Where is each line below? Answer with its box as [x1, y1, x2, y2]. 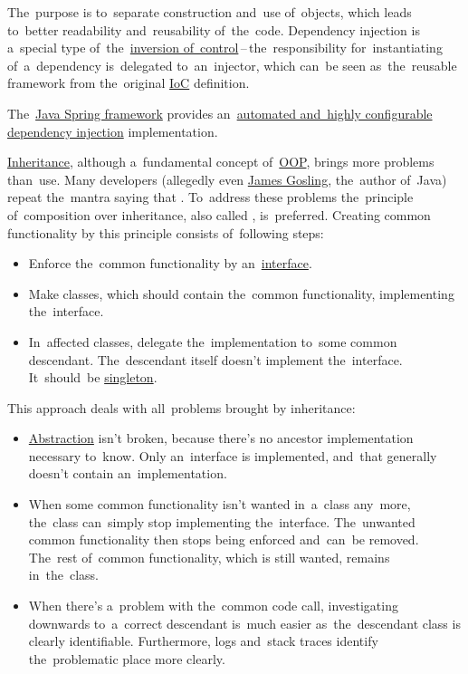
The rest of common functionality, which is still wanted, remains [28, 547, 390, 566]
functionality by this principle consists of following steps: [7, 223, 324, 242]
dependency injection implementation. [7, 121, 218, 140]
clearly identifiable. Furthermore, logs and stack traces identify [28, 631, 378, 650]
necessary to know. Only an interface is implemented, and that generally [28, 446, 437, 465]
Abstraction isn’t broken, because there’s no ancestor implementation [28, 428, 414, 448]
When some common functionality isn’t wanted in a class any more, [28, 495, 411, 514]
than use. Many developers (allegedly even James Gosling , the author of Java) [7, 169, 447, 188]
